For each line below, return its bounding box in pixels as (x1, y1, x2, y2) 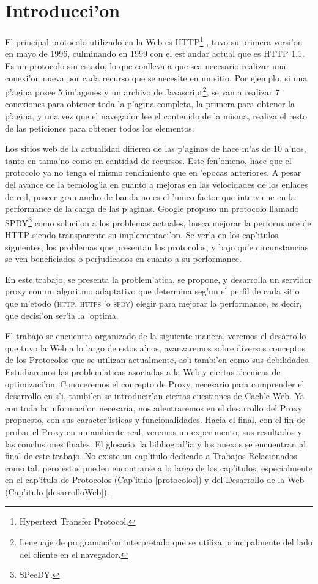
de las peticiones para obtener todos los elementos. (5, 121, 194, 134)
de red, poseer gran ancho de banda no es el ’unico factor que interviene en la (5, 190, 295, 203)
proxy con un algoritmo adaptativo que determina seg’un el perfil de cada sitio (5, 285, 300, 298)
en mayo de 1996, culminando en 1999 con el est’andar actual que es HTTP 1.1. (5, 47, 305, 60)
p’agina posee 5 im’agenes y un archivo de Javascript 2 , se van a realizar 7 (5, 84, 280, 98)
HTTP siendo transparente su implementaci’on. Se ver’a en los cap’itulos (5, 228, 278, 241)
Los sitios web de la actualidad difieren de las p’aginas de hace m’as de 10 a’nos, (5, 142, 306, 155)
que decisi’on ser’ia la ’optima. (5, 309, 119, 321)
